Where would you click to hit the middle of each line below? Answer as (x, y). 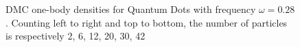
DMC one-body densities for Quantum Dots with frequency (131, 9)
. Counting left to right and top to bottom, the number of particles (147, 22)
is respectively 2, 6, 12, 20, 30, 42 (76, 36)
